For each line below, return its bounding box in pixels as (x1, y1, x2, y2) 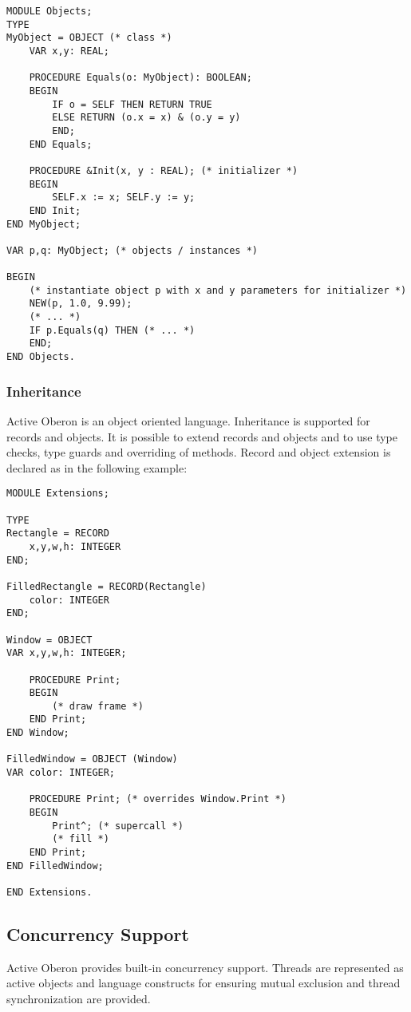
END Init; (29, 204, 81, 216)
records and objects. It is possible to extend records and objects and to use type (6, 428, 397, 445)
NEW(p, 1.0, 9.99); (29, 298, 132, 310)
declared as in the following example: (6, 459, 188, 476)
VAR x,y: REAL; (29, 45, 109, 57)
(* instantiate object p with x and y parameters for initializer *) (29, 284, 407, 296)
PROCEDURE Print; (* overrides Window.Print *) (29, 793, 287, 805)
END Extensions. (6, 887, 93, 898)
